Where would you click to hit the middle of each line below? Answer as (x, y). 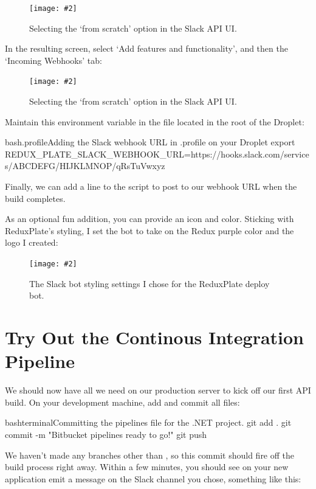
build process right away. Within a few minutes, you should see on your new (147, 467)
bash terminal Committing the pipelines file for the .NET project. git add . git (148, 422)
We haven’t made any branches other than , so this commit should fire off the (150, 455)
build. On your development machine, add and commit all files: (122, 402)
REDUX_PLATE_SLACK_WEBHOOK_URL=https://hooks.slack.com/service (157, 154)
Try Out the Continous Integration (154, 337)
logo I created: (32, 242)
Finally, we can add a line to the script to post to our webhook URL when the (151, 186)
